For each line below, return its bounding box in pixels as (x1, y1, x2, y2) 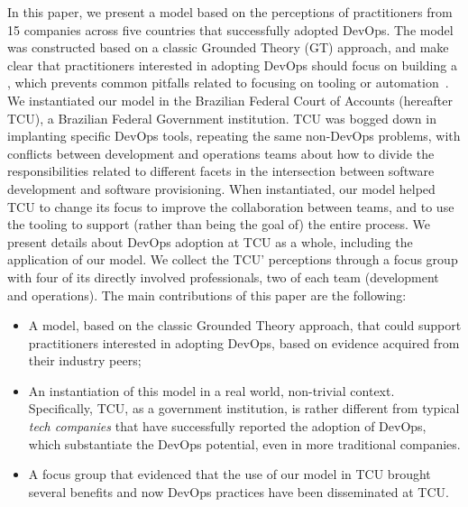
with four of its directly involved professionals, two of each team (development (7, 267, 439, 286)
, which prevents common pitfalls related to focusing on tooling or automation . (7, 73, 449, 92)
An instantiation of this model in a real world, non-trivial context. (28, 381, 395, 400)
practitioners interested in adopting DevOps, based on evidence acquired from (28, 333, 460, 352)
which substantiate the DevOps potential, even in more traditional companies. (28, 434, 461, 453)
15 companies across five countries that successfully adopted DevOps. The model (7, 20, 454, 39)
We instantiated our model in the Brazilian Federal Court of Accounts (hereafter (7, 90, 453, 109)
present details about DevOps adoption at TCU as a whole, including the (7, 232, 413, 251)
